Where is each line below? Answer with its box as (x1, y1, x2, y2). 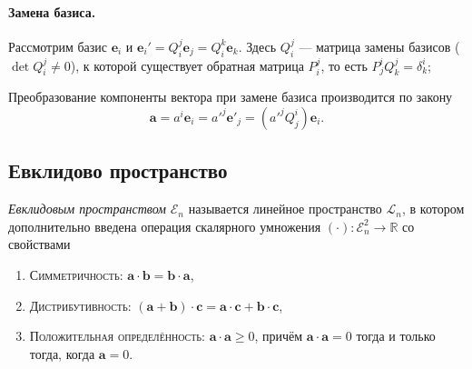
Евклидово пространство (8, 156, 228, 184)
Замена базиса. (8, 2, 96, 21)
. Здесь (238, 36, 277, 55)
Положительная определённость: (29, 326, 205, 345)
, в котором (401, 199, 465, 218)
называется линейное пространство (188, 199, 382, 218)
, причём (254, 326, 303, 345)
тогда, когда (29, 344, 95, 363)
